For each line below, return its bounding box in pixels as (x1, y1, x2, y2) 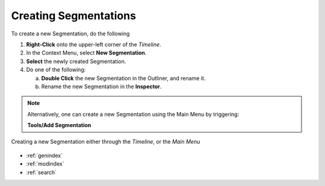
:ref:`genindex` (26, 152, 63, 159)
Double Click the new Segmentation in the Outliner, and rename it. (41, 74, 206, 82)
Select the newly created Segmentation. (26, 58, 126, 65)
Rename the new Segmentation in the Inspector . (41, 83, 162, 90)
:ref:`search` (26, 169, 57, 176)
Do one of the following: (26, 66, 86, 73)
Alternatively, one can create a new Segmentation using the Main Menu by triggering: (27, 110, 240, 118)
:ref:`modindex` (26, 160, 64, 167)
